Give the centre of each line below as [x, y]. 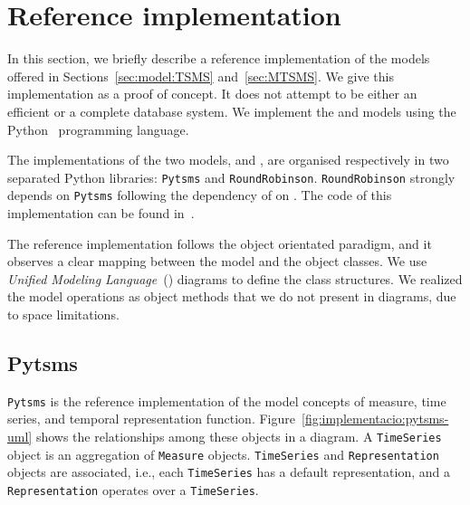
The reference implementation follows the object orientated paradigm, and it [220, 243]
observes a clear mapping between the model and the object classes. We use [217, 261]
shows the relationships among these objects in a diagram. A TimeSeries [239, 437]
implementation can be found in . [101, 213]
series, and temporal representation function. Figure [151, 419]
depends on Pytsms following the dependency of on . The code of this [200, 195]
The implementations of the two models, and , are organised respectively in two [228, 160]
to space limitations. [63, 314]
